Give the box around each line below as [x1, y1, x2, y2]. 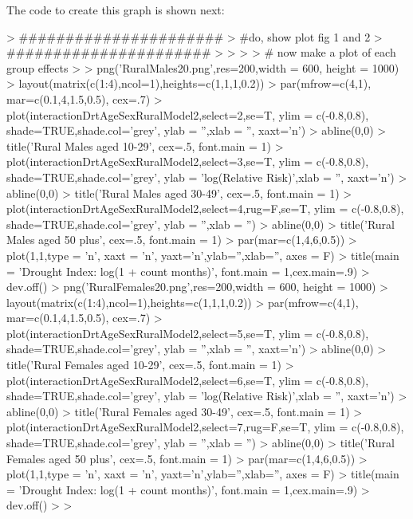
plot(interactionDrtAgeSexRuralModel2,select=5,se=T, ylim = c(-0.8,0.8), [6, 324, 369, 341]
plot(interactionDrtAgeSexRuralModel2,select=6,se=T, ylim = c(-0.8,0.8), [6, 372, 369, 388]
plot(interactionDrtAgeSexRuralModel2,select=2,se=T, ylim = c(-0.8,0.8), [6, 106, 369, 123]
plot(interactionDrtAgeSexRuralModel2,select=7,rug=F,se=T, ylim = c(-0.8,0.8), [6, 419, 404, 435]
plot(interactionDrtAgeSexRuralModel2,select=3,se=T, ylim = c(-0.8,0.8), [6, 153, 369, 170]
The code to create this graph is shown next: [6, 2, 225, 18]
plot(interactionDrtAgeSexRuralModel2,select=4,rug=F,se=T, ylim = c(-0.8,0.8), [6, 200, 404, 217]
